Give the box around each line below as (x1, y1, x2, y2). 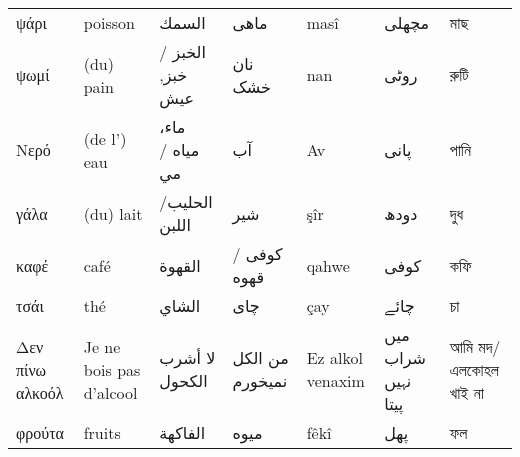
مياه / (159, 138, 200, 161)
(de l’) (83, 126, 127, 150)
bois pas (83, 357, 141, 381)
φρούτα (16, 421, 64, 444)
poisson (83, 11, 135, 34)
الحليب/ (159, 190, 213, 213)
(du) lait (83, 201, 143, 225)
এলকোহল (449, 357, 499, 381)
